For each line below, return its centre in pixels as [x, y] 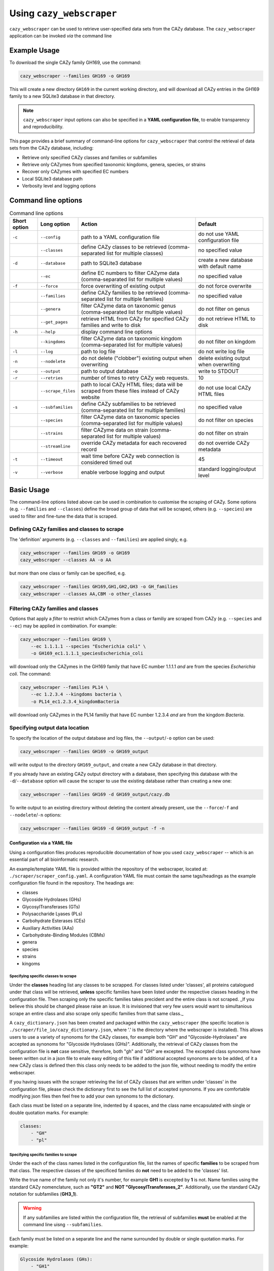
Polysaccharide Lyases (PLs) [52, 914]
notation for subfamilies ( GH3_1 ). [44, 1194]
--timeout [52, 459]
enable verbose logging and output [123, 472]
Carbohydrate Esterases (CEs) [54, 921]
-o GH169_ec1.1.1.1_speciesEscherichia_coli [87, 654]
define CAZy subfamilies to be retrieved [128, 404]
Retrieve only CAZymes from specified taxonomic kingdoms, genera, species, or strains [114, 164]
